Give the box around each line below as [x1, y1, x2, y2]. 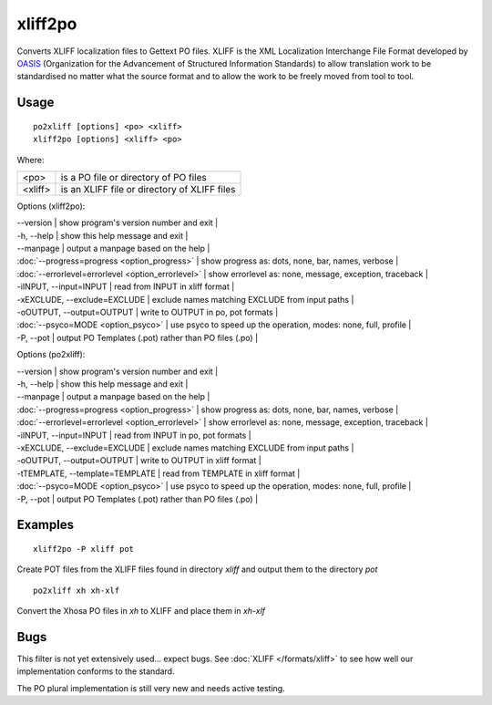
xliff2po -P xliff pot [33, 544, 135, 554]
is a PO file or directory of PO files [60, 171, 207, 183]
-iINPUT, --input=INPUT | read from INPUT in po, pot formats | [16, 430, 251, 441]
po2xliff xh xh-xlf [33, 585, 120, 596]
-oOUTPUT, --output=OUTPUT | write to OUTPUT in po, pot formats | [16, 306, 279, 318]
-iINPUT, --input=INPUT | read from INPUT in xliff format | [16, 281, 235, 292]
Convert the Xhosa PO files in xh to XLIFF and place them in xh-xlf [16, 606, 266, 617]
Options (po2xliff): [16, 349, 86, 360]
